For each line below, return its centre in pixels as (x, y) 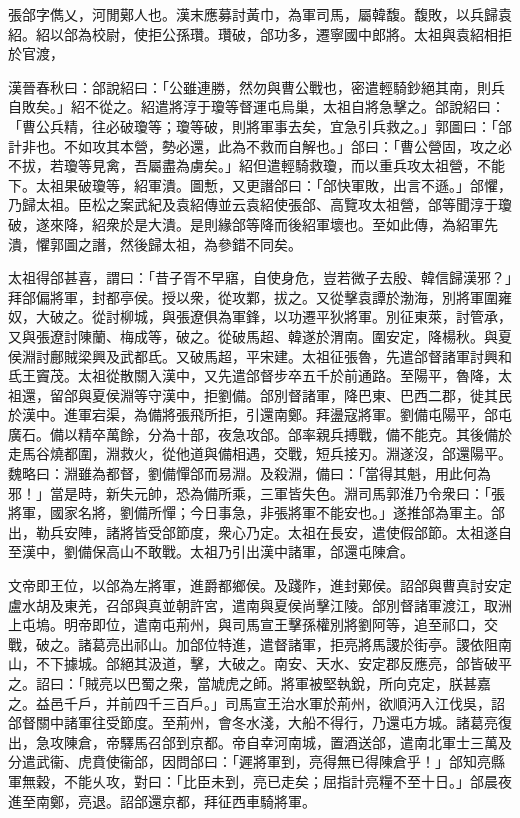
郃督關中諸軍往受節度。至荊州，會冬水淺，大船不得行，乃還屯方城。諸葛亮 (253, 722)
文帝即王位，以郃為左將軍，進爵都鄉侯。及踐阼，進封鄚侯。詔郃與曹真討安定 (260, 585)
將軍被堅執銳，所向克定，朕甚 (378, 683)
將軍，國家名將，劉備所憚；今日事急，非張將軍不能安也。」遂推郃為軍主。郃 (256, 512)
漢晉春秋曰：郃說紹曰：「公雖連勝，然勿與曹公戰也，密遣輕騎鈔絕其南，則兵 (256, 86)
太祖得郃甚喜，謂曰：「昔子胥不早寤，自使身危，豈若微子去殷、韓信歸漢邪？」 (260, 277)
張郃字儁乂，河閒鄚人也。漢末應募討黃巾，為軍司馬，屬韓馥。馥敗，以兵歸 (253, 14)
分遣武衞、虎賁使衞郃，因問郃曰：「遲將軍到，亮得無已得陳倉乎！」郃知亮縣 (256, 761)
